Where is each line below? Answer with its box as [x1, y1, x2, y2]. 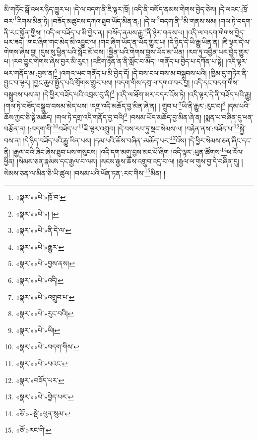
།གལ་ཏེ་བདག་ [219, 15, 252, 26]
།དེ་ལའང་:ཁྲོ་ [218, 4, 249, 14]
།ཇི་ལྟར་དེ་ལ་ [221, 37, 251, 47]
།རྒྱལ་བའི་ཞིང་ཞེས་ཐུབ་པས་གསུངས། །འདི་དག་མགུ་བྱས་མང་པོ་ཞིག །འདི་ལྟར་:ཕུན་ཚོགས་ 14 [12, 145, 227, 157]
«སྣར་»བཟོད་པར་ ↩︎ [15, 375, 64, 385]
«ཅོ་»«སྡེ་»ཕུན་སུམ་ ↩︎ [15, 408, 70, 418]
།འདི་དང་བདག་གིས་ [192, 77, 239, 88]
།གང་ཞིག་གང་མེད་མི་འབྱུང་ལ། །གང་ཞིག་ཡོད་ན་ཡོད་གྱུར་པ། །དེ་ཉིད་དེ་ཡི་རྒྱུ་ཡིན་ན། [26, 37, 219, 47]
